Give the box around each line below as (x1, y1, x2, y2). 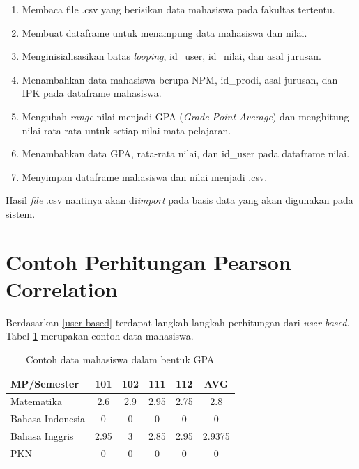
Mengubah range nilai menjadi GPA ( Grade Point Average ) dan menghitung (22, 109, 349, 123)
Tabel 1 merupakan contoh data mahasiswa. (6, 328, 194, 343)
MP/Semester (10, 376, 79, 390)
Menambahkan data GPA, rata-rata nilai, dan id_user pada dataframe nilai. (22, 146, 350, 161)
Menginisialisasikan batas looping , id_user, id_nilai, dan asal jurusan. (22, 49, 321, 63)
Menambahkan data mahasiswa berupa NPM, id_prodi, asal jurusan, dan (22, 72, 338, 86)
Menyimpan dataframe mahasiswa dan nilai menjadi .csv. (22, 169, 268, 184)
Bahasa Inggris (10, 429, 74, 443)
